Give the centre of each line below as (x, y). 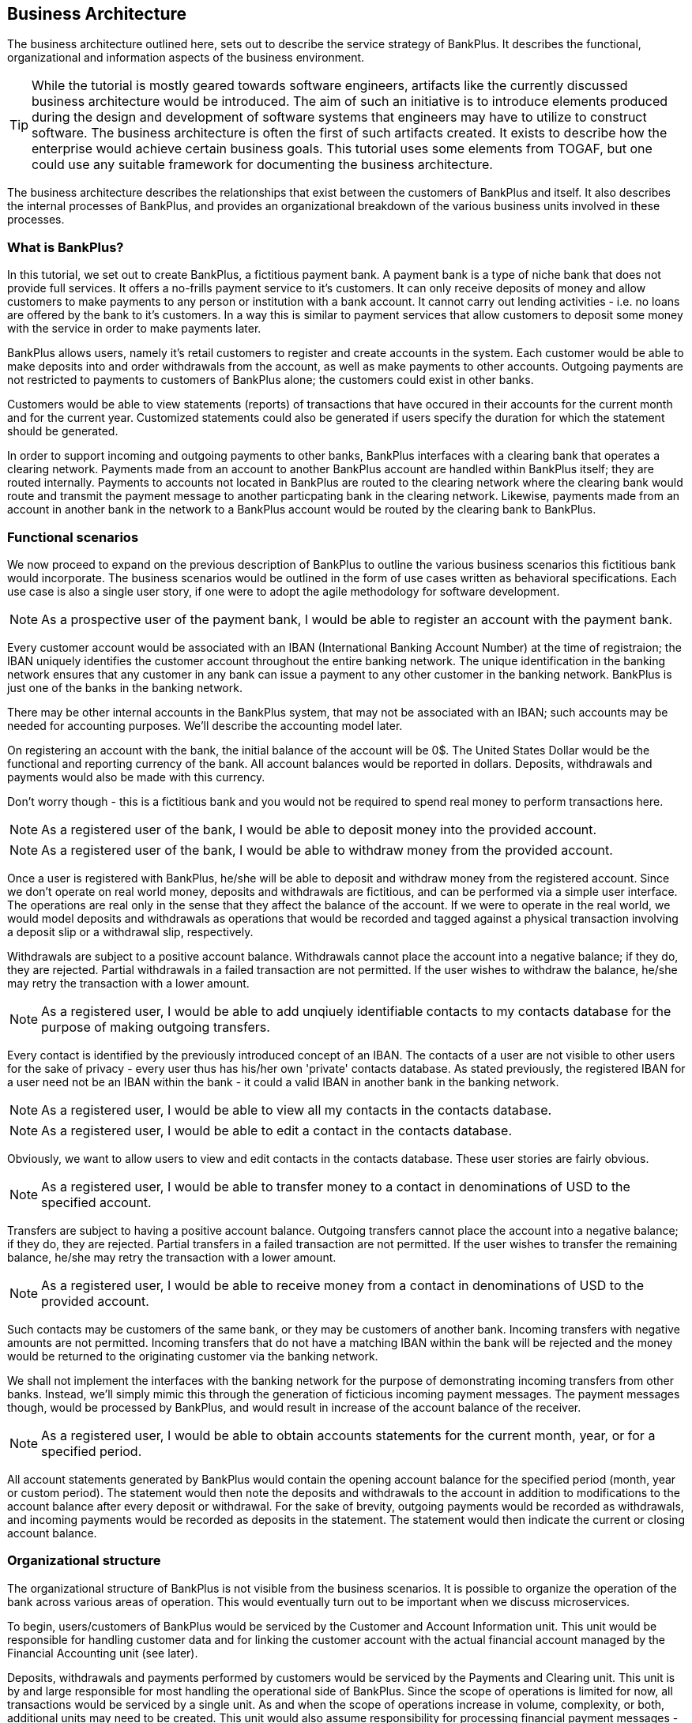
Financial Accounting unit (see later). (103, 1653)
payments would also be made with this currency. (136, 777)
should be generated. (63, 431)
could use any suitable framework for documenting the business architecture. (262, 165)
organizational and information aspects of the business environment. (186, 58)
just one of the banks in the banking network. (125, 687)
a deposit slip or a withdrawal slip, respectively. (130, 931)
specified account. (96, 1202)
